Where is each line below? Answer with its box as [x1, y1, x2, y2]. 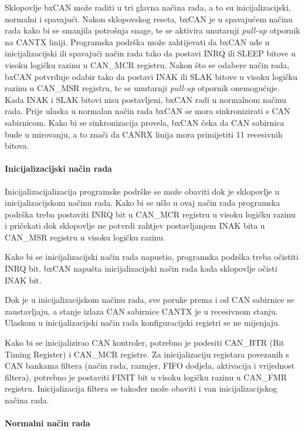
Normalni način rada [5, 417, 90, 429]
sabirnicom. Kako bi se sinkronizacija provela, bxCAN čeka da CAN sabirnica [5, 116, 284, 128]
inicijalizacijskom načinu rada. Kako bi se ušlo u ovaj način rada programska [5, 196, 280, 209]
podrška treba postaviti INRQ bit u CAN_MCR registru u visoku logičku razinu [5, 208, 296, 220]
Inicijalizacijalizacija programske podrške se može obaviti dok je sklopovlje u [5, 185, 280, 197]
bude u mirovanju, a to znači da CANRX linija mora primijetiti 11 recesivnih [5, 128, 283, 140]
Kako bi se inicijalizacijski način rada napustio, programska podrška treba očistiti [5, 250, 299, 263]
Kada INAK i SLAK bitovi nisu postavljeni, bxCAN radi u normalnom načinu [5, 93, 286, 105]
